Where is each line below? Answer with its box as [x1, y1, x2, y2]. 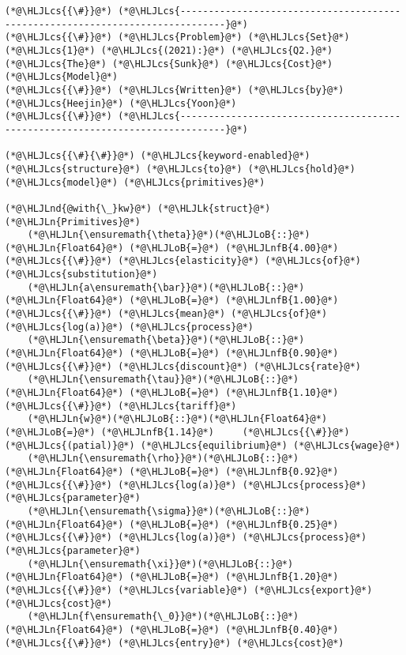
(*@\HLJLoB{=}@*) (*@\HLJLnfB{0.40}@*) [129, 623, 339, 635]
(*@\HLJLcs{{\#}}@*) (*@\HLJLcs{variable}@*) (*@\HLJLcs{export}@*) [5, 584, 373, 596]
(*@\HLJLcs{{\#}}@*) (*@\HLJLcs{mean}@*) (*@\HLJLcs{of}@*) [5, 308, 328, 320]
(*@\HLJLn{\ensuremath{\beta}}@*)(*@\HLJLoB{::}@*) [27, 334, 305, 346]
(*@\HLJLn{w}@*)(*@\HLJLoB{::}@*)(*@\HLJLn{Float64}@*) [27, 413, 328, 425]
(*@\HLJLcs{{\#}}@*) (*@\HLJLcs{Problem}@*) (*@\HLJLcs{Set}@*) [5, 32, 350, 43]
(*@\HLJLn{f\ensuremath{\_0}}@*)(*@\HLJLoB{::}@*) [27, 611, 299, 623]
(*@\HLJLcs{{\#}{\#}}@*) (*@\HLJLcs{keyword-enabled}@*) [5, 150, 310, 162]
